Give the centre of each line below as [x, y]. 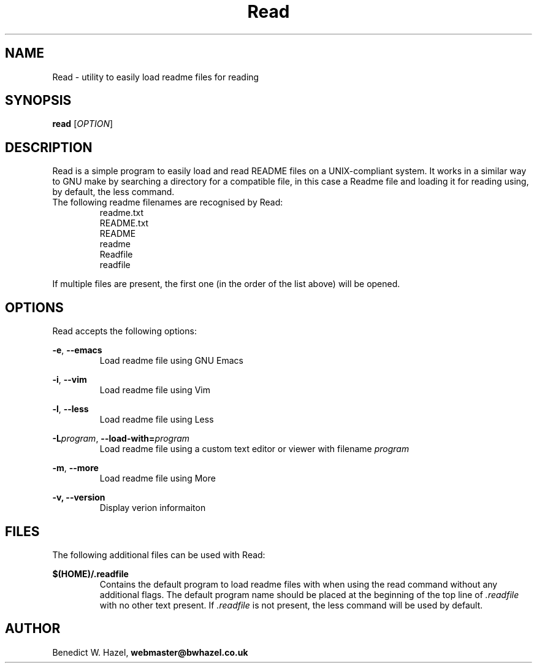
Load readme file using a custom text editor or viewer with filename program [254, 449]
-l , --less [70, 409]
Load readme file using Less [157, 420]
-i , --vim [70, 380]
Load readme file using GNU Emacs [171, 361]
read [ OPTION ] [83, 124]
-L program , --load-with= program [121, 439]
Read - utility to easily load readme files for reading [156, 77]
